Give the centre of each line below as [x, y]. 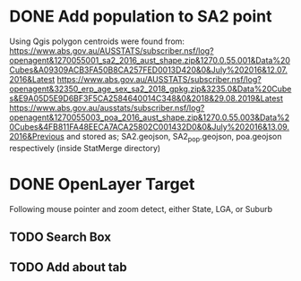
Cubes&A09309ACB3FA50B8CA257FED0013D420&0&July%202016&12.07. [149, 70]
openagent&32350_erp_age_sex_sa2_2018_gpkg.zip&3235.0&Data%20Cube [150, 89]
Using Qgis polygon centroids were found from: [97, 41]
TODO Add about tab [68, 267]
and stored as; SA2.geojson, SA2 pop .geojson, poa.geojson [174, 137]
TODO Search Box [60, 238]
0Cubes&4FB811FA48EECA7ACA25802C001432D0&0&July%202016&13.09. [149, 126]
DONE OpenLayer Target [102, 184]
